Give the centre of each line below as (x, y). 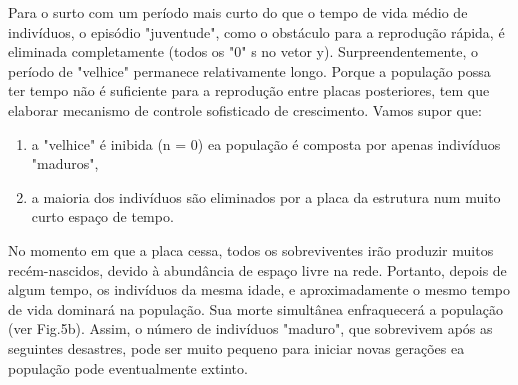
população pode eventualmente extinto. (128, 367)
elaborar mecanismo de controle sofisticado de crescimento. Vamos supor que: (245, 109)
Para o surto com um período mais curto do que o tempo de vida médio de (238, 12)
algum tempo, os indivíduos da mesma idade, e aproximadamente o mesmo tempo (259, 289)
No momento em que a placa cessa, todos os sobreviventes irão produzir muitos (251, 249)
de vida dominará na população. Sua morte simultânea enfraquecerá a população (255, 308)
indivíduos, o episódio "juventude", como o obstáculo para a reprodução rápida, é (256, 31)
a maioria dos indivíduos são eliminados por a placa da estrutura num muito (266, 196)
